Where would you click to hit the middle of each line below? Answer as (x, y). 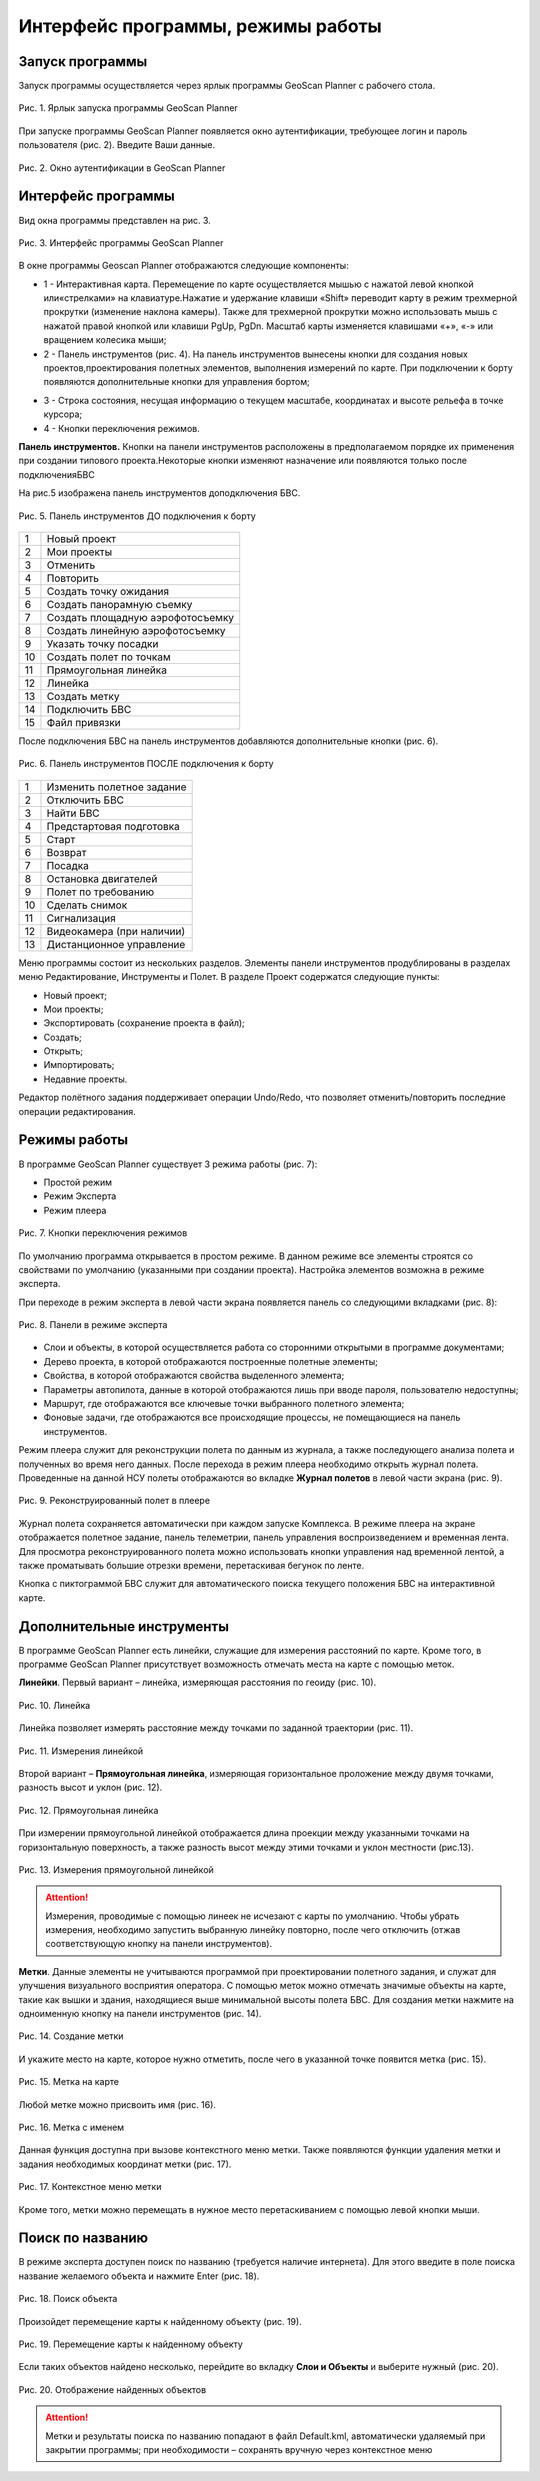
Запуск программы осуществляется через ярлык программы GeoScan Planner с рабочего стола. (227, 86)
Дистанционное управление (116, 944)
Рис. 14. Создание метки (71, 2036)
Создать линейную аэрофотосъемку (136, 630)
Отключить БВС (85, 800)
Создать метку (83, 696)
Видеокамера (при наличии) (116, 931)
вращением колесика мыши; (105, 340)
